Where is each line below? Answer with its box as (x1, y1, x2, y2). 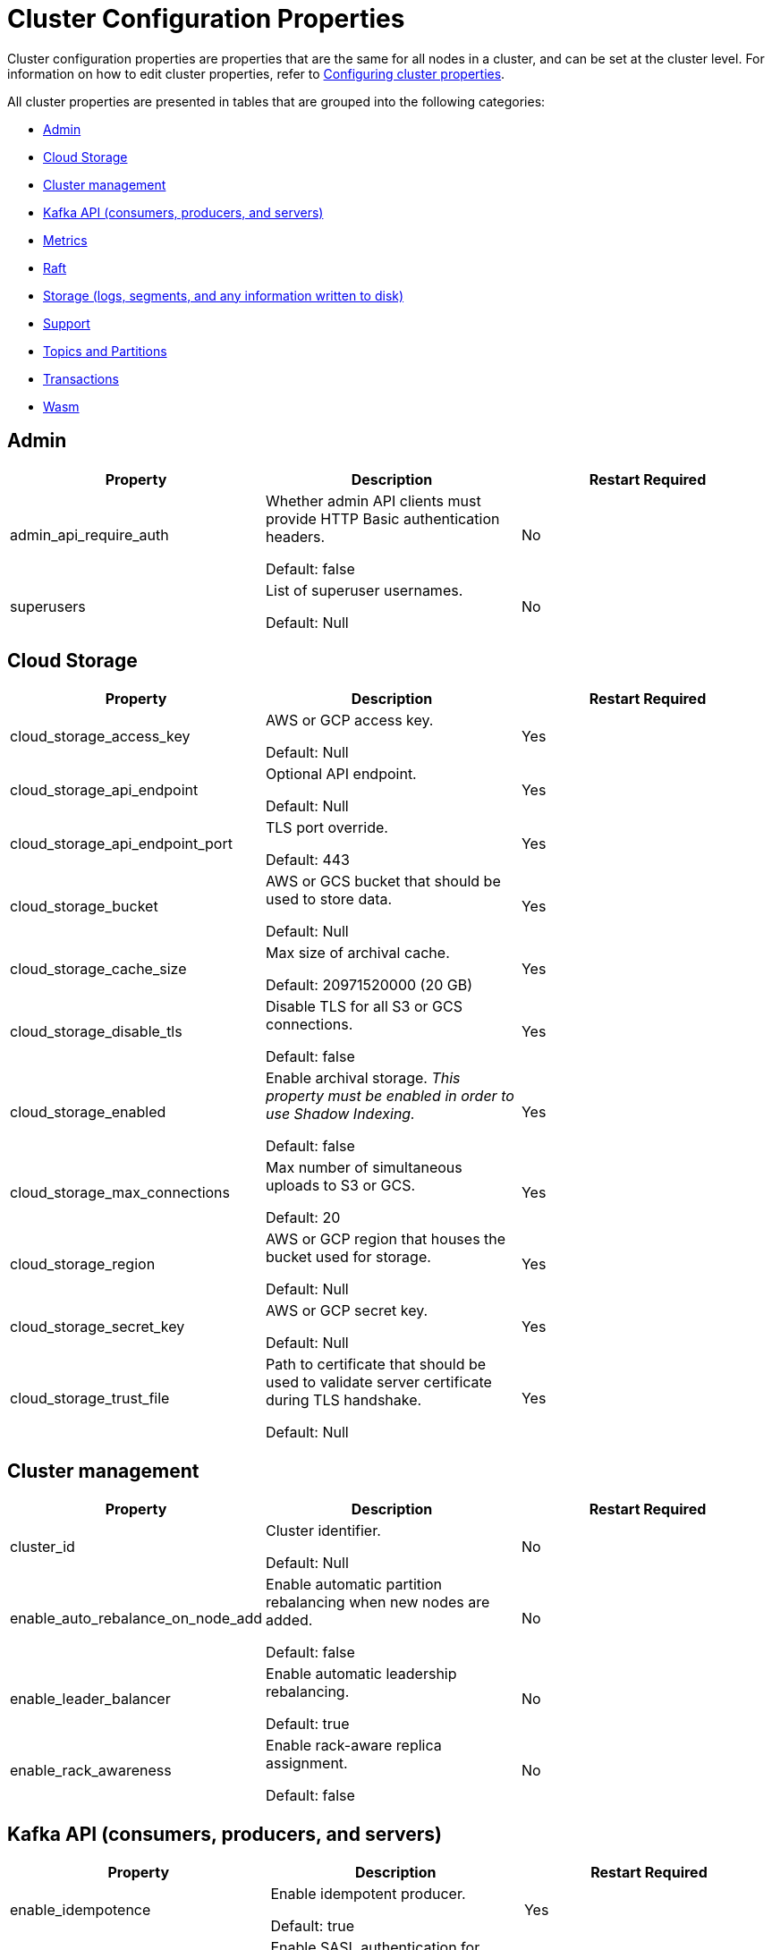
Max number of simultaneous (265, 1158, 462, 1177)
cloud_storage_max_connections (10, 1183, 231, 1202)
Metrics (43, 232, 88, 248)
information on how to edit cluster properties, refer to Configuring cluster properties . (7, 65, 505, 81)
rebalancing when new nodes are (266, 1593, 490, 1612)
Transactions (43, 370, 119, 386)
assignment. (266, 1754, 348, 1773)
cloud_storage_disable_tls (10, 1022, 182, 1041)
